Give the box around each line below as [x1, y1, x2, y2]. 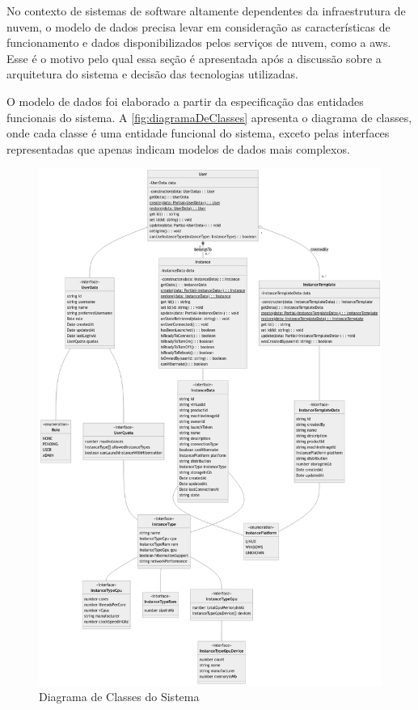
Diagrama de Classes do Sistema [39, 688, 200, 705]
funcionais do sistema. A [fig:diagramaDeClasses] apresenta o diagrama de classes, [6, 108, 412, 125]
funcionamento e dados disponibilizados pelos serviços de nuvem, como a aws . [6, 34, 391, 51]
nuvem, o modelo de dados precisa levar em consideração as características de [6, 18, 391, 35]
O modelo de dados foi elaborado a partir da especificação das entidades [6, 92, 364, 109]
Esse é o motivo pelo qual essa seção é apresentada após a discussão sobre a [6, 49, 382, 66]
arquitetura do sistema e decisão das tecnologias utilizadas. [6, 66, 299, 82]
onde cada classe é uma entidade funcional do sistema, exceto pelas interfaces [6, 125, 390, 142]
